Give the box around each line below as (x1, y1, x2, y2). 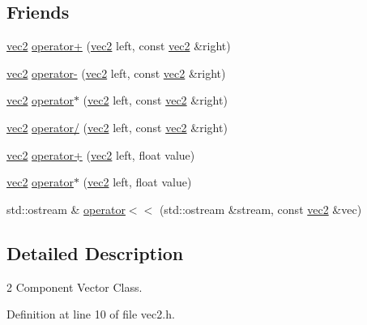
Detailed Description (6, 240, 184, 265)
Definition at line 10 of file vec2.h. (6, 306, 175, 323)
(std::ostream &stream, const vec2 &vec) (159, 200, 362, 217)
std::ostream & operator (6, 200, 126, 217)
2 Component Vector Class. (6, 278, 143, 295)
